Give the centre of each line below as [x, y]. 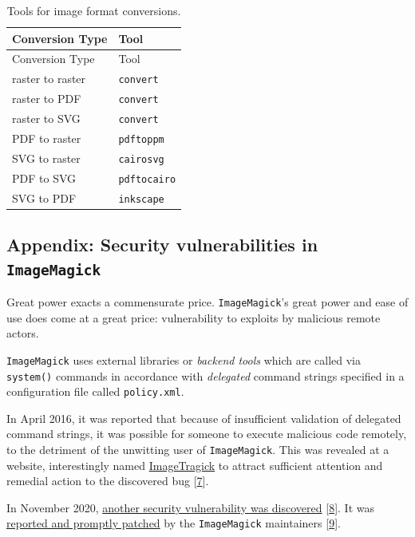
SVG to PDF [44, 197]
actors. [23, 333]
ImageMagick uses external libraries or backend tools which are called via [184, 359]
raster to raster [49, 79]
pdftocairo [147, 179]
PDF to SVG [44, 178]
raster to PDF [47, 99]
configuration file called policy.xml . [95, 391]
